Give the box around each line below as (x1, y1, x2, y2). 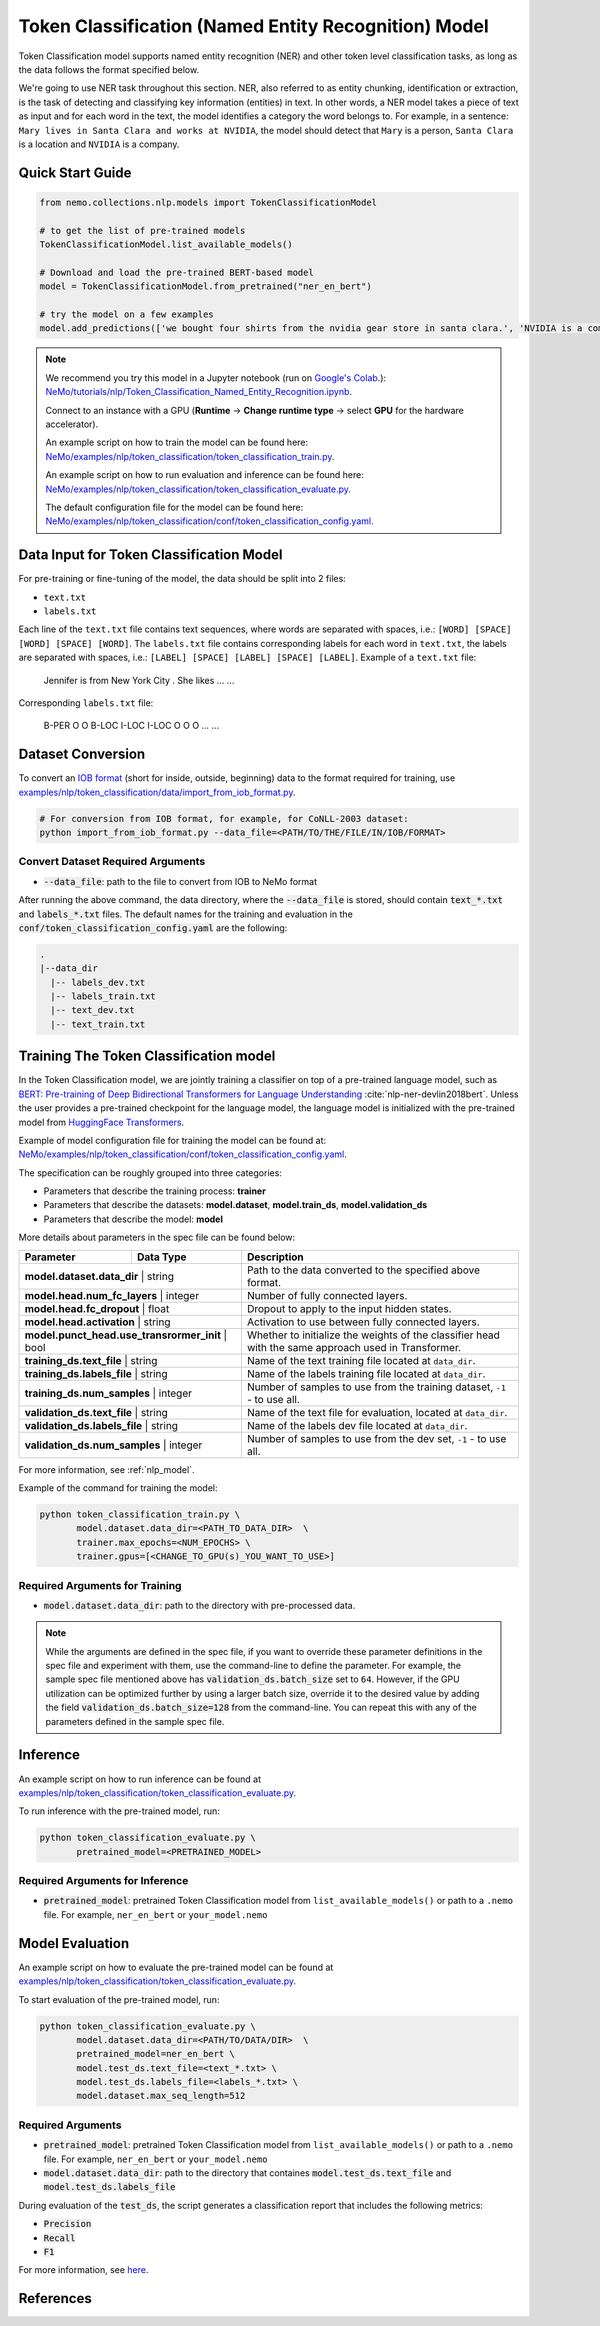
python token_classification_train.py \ (39, 1509, 240, 1520)
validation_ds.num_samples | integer (24, 1438, 203, 1452)
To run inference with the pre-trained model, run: (18, 1805, 220, 1817)
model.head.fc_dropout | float (24, 1301, 170, 1315)
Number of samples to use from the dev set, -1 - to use (246, 1431, 507, 1445)
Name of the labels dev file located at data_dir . (246, 1418, 468, 1432)
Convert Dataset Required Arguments (18, 855, 206, 869)
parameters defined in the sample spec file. (45, 1715, 225, 1727)
